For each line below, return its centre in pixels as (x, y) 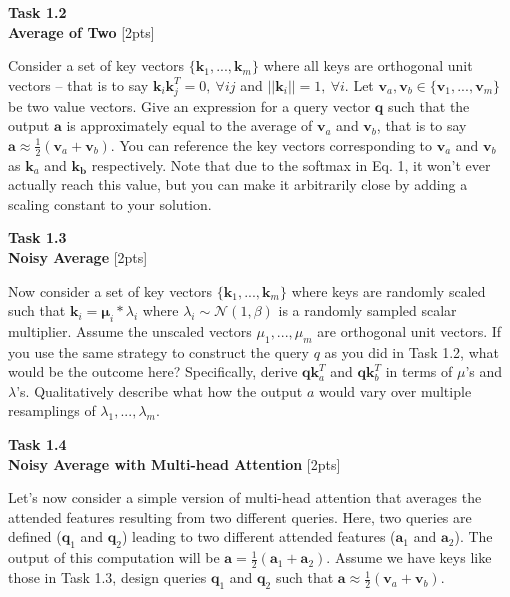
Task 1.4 (37, 444)
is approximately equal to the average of (189, 125)
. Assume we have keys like (409, 557)
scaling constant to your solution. (110, 203)
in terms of (419, 371)
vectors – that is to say (78, 84)
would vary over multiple (395, 390)
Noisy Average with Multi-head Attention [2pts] (174, 463)
